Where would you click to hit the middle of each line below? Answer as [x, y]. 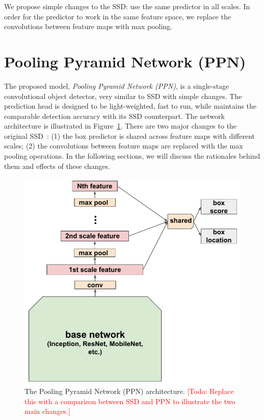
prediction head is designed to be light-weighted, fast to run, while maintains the [130, 106]
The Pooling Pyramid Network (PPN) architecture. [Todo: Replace [129, 391]
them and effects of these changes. [57, 166]
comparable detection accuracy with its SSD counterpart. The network [114, 116]
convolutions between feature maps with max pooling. [88, 26]
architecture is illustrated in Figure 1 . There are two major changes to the [121, 126]
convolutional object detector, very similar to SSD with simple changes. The [123, 96]
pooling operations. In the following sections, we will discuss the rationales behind [132, 156]
